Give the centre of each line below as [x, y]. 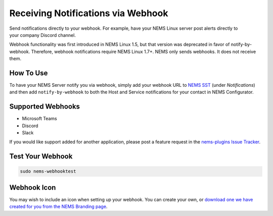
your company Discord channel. [42, 35]
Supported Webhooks [45, 107]
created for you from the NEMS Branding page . [58, 206]
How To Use [29, 73]
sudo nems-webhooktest [48, 171]
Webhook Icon [33, 187]
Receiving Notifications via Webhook [89, 13]
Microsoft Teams [40, 119]
